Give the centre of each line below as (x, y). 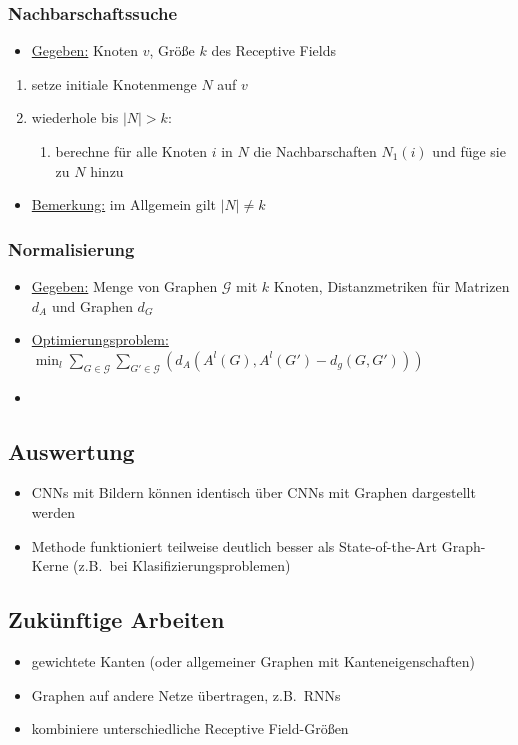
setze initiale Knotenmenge (114, 83)
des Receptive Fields (273, 50)
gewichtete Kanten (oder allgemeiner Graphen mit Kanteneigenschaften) (253, 660)
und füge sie (469, 151)
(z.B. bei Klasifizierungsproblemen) (182, 565)
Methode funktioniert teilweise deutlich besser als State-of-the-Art (234, 545)
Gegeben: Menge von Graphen (124, 286)
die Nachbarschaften (315, 151)
